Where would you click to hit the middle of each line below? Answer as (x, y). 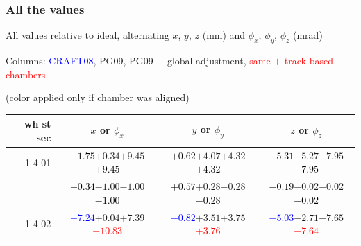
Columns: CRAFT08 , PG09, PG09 (79, 61)
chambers (26, 74)
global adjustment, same (219, 61)
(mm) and (224, 35)
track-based (309, 61)
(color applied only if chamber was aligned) (98, 97)
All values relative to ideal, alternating (87, 35)
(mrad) (308, 35)
